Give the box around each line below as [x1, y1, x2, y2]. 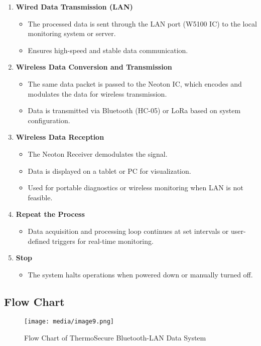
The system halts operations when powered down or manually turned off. [28, 269, 253, 279]
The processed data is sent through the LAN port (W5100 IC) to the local [28, 18, 257, 29]
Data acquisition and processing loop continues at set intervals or [28, 225, 229, 236]
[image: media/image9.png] [24, 318, 114, 325]
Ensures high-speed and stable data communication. [28, 45, 188, 55]
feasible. [28, 192, 53, 202]
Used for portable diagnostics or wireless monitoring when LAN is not [28, 182, 243, 193]
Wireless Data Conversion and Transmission [16, 62, 172, 72]
